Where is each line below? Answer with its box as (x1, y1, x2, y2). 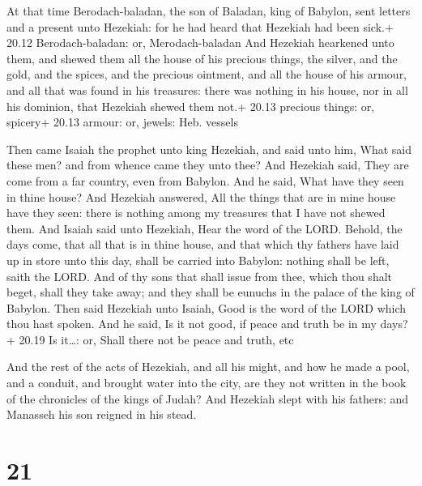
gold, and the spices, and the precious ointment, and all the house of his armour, (6, 66, 407, 83)
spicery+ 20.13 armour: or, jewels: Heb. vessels (6, 113, 238, 130)
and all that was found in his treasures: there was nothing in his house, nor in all (6, 81, 408, 98)
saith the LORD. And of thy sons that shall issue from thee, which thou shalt (6, 267, 392, 284)
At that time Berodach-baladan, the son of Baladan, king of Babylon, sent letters (6, 2, 411, 19)
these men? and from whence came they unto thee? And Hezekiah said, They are (6, 156, 409, 173)
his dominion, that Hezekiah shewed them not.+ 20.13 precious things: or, (6, 97, 375, 114)
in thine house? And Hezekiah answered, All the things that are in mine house (6, 188, 396, 205)
